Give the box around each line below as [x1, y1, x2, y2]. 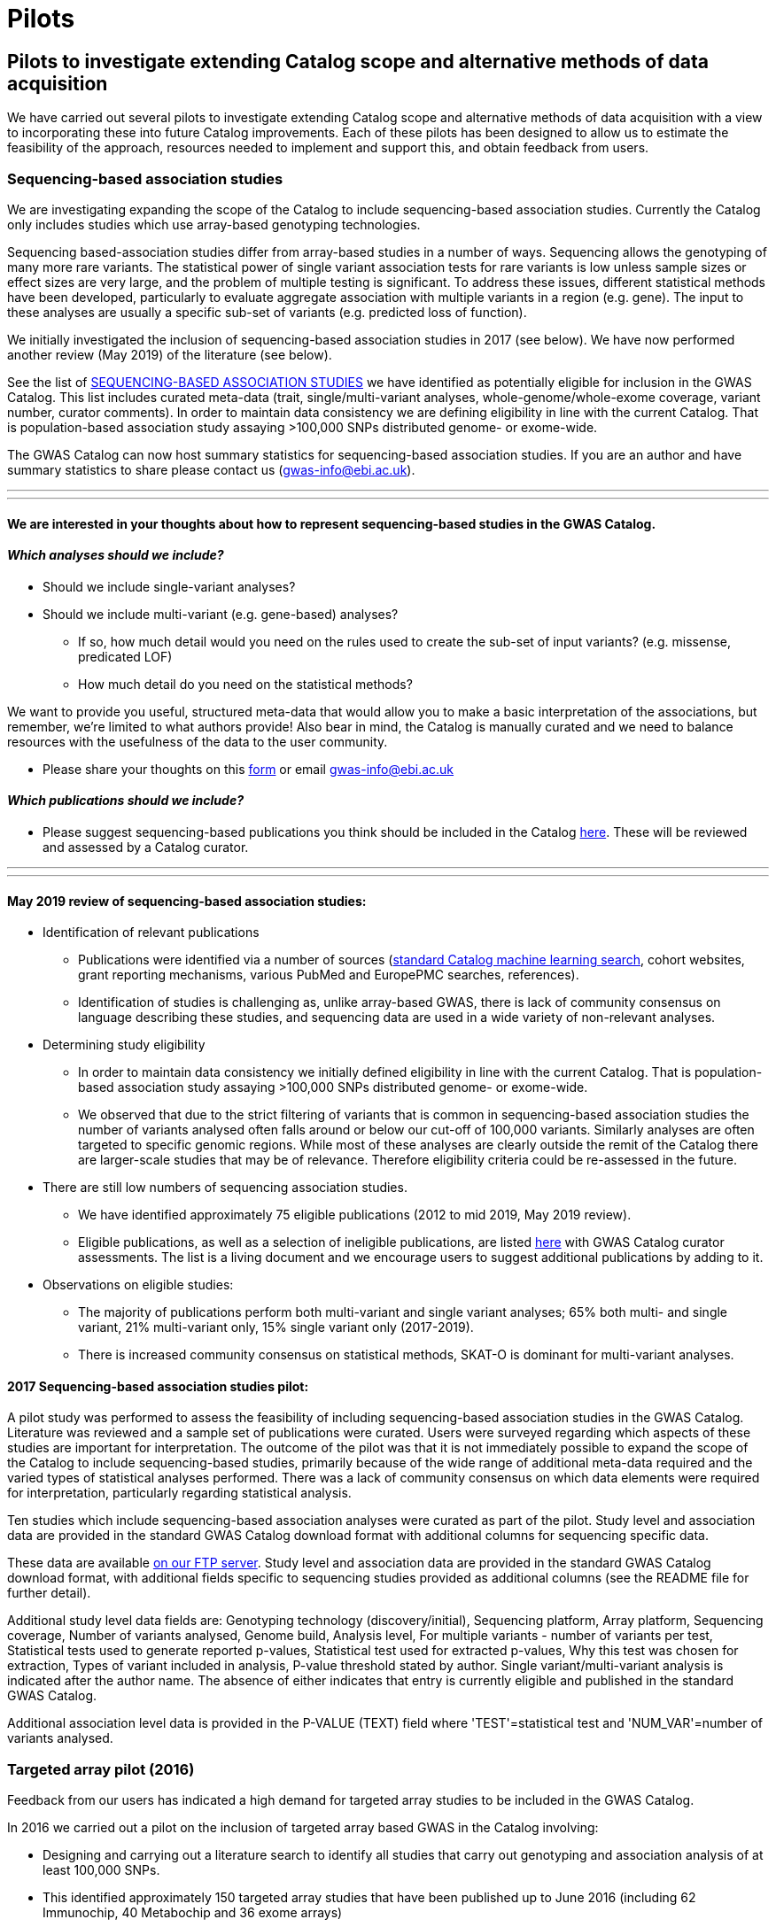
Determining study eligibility [43, 1037, 206, 1053]
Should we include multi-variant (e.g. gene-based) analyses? [43, 606, 399, 622]
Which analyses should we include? [7, 547, 224, 563]
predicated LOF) [78, 648, 173, 664]
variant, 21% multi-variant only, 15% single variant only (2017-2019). [78, 1319, 474, 1335]
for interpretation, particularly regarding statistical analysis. [7, 1485, 352, 1501]
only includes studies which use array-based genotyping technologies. [7, 216, 421, 232]
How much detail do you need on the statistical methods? [78, 676, 413, 692]
